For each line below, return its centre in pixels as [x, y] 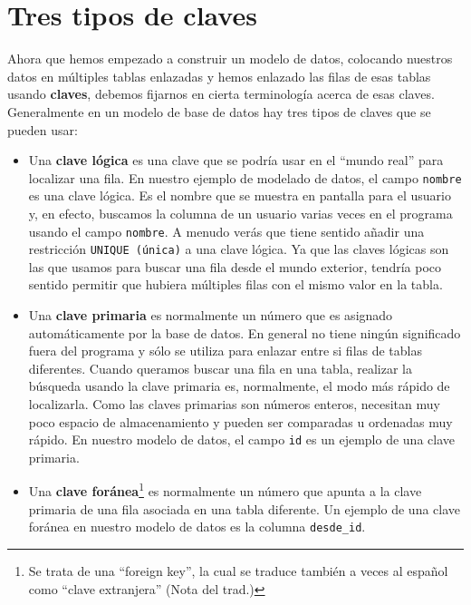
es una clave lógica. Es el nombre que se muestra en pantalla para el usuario [240, 195]
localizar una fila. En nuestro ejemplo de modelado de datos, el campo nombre [245, 177]
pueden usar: [43, 129]
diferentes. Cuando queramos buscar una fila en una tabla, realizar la [220, 368]
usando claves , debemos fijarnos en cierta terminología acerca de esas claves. [221, 94]
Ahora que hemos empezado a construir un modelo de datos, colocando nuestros [230, 59]
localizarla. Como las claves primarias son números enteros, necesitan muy [234, 404]
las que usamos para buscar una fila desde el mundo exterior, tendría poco [235, 266]
